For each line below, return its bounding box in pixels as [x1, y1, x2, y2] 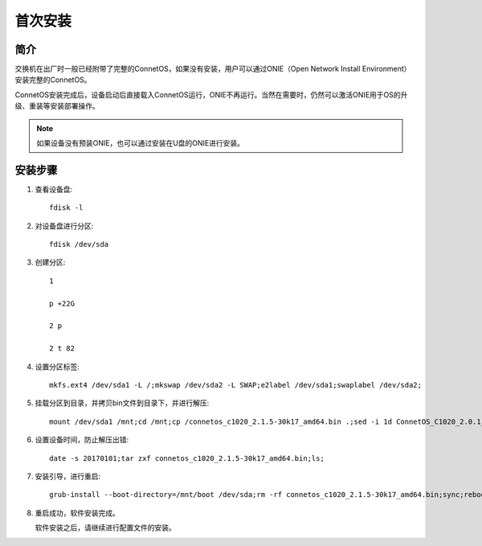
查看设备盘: [35, 184, 73, 194]
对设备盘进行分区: [35, 221, 94, 231]
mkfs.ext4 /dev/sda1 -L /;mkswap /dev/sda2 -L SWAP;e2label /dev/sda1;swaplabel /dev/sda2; [49, 380, 422, 389]
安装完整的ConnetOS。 [14, 75, 92, 84]
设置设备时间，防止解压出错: [35, 435, 129, 445]
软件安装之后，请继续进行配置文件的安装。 [35, 523, 176, 532]
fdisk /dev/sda [49, 240, 109, 249]
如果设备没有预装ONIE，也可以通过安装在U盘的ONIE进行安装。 [36, 138, 245, 148]
